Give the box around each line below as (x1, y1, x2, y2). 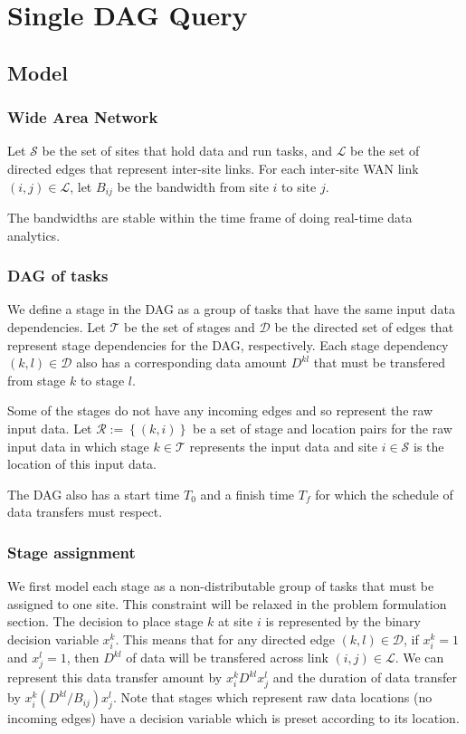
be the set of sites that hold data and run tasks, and (42, 141, 332, 160)
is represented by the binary (265, 612, 421, 631)
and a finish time (200, 484, 295, 503)
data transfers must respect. (7, 502, 163, 521)
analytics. (7, 225, 61, 244)
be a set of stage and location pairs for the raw (192, 418, 452, 437)
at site (218, 612, 253, 631)
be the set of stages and (123, 318, 255, 337)
